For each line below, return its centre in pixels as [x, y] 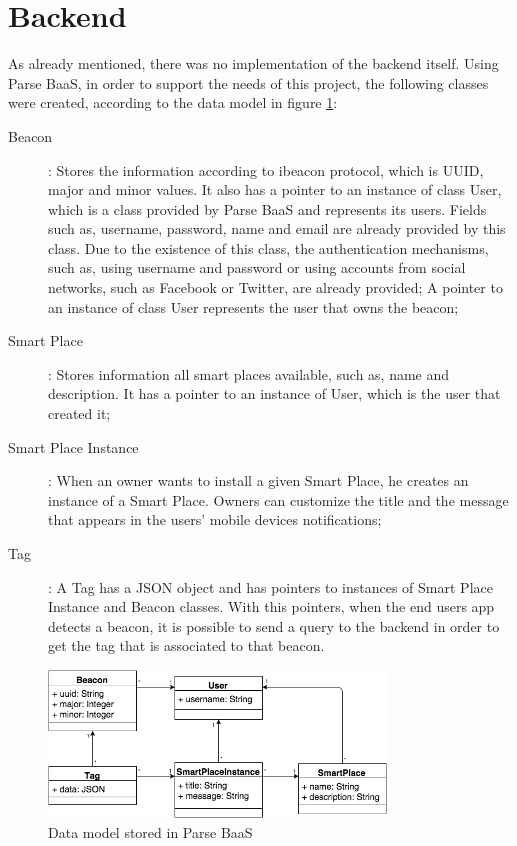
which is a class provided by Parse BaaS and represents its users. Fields [267, 208]
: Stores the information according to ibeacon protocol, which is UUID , [266, 169]
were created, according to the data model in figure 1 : [173, 102]
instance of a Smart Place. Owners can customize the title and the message [278, 499]
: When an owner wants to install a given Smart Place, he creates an [258, 480]
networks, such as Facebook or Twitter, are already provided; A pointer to [275, 287]
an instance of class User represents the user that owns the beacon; [253, 306]
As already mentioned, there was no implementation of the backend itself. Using [253, 63]
